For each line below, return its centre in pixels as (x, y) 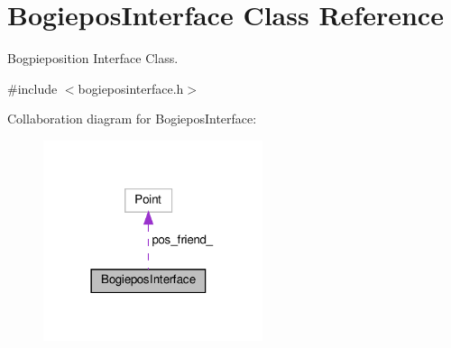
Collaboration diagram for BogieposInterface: (132, 119)
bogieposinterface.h (131, 88)
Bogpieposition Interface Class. (93, 58)
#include (32, 88)
